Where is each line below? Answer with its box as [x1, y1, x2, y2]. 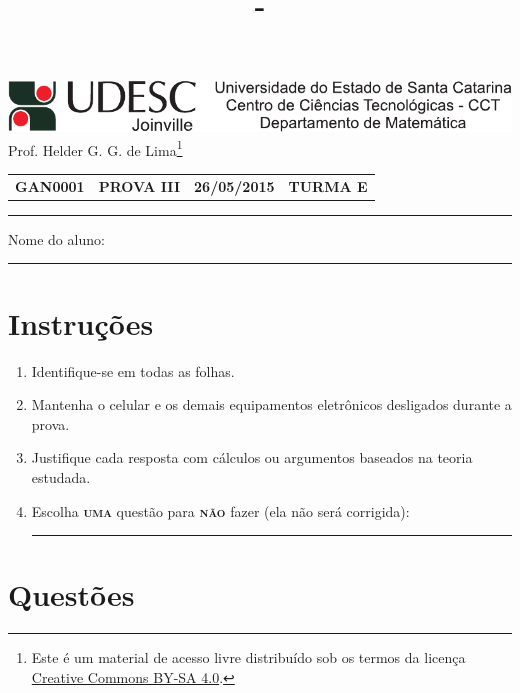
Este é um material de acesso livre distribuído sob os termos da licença [31, 647, 466, 668]
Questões [8, 574, 135, 615]
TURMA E [288, 175, 368, 196]
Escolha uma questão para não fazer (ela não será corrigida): [31, 500, 410, 521]
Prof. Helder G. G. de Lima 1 [8, 136, 183, 160]
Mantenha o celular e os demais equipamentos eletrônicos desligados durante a [31, 394, 512, 415]
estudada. [31, 466, 91, 487]
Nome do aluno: [8, 228, 105, 249]
